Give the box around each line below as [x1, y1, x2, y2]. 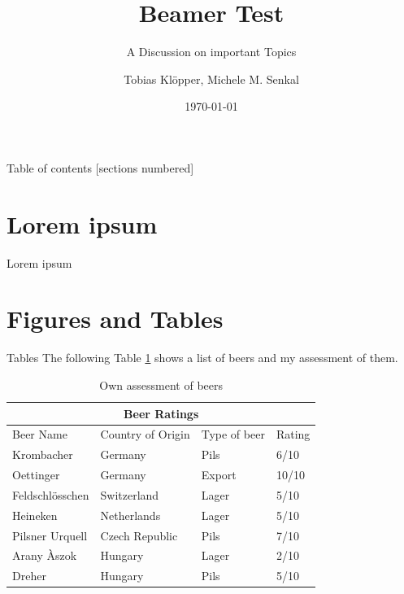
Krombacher [12, 446, 73, 463]
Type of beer [201, 426, 265, 443]
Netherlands [100, 506, 161, 523]
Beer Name [12, 426, 67, 443]
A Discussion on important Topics [126, 43, 297, 60]
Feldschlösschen [12, 486, 89, 503]
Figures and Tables [7, 302, 224, 335]
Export [201, 466, 237, 483]
